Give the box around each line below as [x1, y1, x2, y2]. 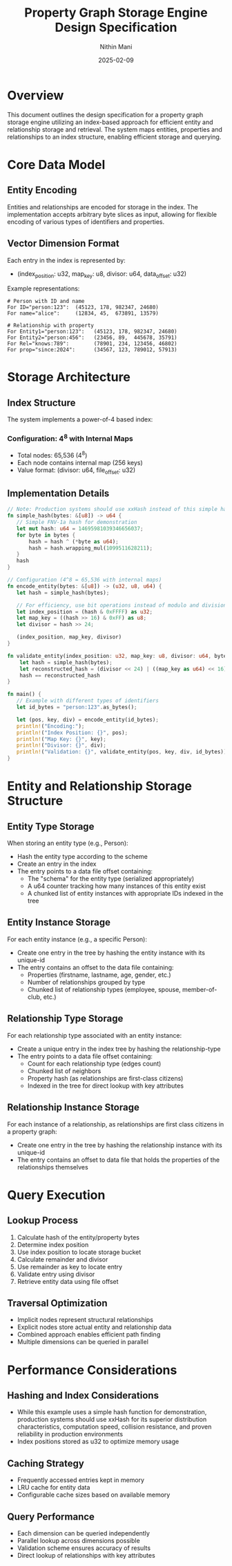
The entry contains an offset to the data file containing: [17, 963, 174, 971]
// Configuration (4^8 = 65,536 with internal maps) [7, 577, 162, 584]
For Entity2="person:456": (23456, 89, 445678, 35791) [7, 334, 177, 341]
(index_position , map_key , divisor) [16, 634, 122, 641]
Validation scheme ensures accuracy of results [17, 1544, 151, 1552]
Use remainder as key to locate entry [17, 1262, 123, 1271]
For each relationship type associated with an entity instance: [7, 1031, 182, 1039]
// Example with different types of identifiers [16, 697, 159, 704]
